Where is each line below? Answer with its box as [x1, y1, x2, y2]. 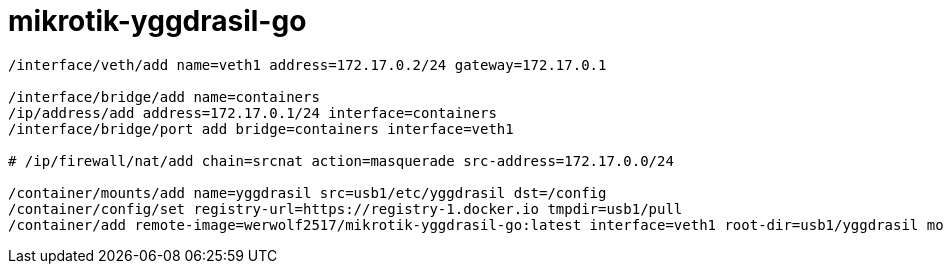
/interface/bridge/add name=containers [8, 88, 320, 105]
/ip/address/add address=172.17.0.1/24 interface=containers [8, 104, 497, 121]
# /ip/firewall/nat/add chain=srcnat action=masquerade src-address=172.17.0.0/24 [8, 152, 674, 169]
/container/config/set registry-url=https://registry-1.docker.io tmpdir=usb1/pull [8, 200, 683, 217]
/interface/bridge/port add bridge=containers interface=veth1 [8, 120, 514, 137]
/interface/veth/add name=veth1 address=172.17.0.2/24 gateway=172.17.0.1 [8, 56, 607, 73]
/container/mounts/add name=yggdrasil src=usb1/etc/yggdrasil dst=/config [8, 184, 607, 201]
